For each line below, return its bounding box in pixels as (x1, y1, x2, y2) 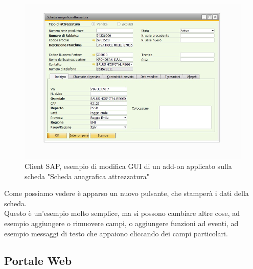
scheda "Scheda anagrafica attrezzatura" (25, 170, 149, 181)
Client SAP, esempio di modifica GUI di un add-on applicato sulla (25, 160, 232, 171)
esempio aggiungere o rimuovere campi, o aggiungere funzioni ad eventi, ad (4, 217, 239, 228)
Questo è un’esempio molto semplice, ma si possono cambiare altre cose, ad (4, 208, 240, 218)
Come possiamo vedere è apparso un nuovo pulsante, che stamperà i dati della (4, 188, 249, 199)
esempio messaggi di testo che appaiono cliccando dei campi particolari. (4, 228, 228, 238)
